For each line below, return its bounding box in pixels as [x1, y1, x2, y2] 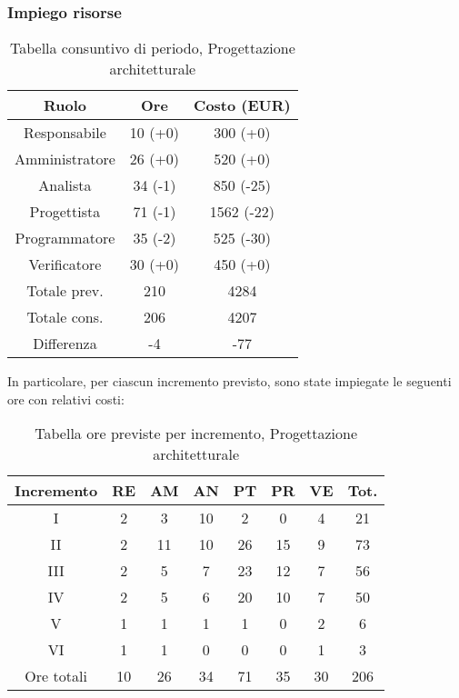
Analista [38, 174, 92, 196]
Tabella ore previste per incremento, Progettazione [35, 423, 358, 444]
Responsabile [24, 122, 106, 144]
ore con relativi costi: [7, 389, 125, 408]
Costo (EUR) [194, 95, 291, 116]
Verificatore [28, 254, 102, 275]
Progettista [29, 201, 101, 223]
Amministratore [15, 148, 115, 170]
